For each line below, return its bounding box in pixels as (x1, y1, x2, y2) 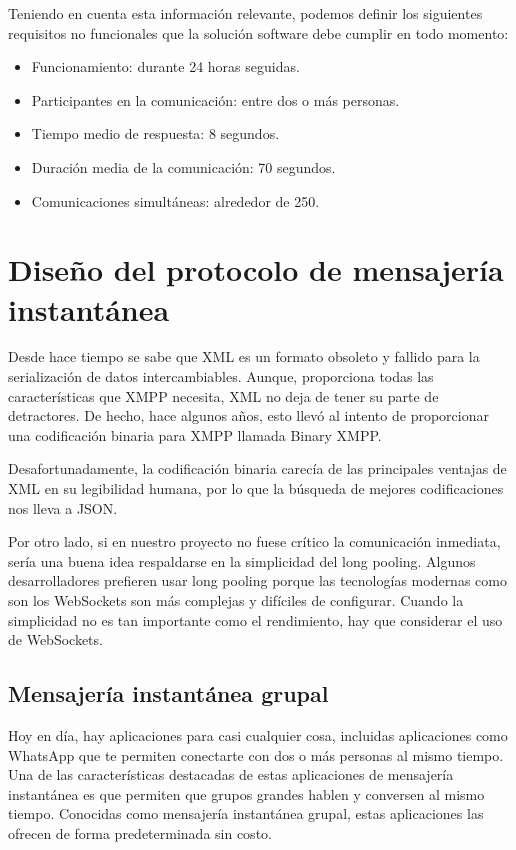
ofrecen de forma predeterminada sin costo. (8, 822, 272, 843)
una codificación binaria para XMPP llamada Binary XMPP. (8, 424, 382, 445)
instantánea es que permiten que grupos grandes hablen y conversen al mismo (8, 783, 485, 804)
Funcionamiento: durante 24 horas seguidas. (31, 56, 300, 77)
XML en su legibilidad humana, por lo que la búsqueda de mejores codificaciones (8, 478, 504, 499)
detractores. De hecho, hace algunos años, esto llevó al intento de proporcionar (8, 405, 489, 426)
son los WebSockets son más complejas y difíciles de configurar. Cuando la (8, 590, 464, 610)
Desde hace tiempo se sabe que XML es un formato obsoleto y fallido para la (8, 346, 480, 367)
